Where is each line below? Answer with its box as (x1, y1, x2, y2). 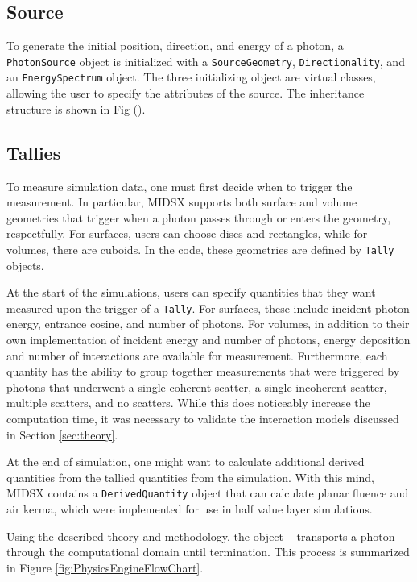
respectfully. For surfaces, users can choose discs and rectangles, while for (6, 225, 368, 242)
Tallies (6, 139, 61, 164)
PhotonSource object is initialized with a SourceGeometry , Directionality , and (6, 52, 405, 69)
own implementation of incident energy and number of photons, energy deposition (6, 330, 411, 347)
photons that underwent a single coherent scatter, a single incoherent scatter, (6, 378, 387, 395)
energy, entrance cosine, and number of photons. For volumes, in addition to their (6, 315, 410, 332)
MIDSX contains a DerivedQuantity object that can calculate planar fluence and (6, 484, 409, 501)
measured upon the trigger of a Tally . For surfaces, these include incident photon (6, 299, 410, 316)
